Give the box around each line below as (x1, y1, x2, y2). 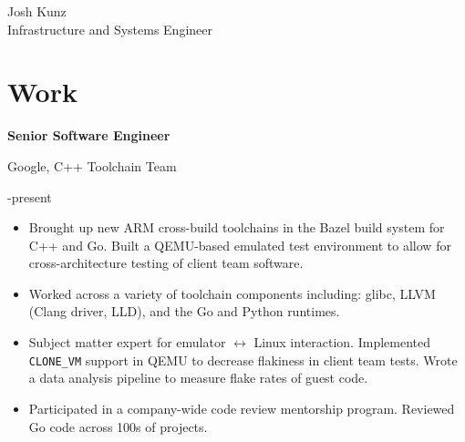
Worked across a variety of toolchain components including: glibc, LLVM (28, 283, 436, 303)
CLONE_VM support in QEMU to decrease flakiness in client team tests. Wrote (28, 350, 458, 369)
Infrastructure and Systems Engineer (7, 19, 212, 38)
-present (7, 187, 52, 206)
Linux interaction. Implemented (253, 333, 430, 352)
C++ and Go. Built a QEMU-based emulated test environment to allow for (28, 235, 451, 254)
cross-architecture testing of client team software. (28, 253, 304, 272)
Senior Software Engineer (7, 126, 170, 145)
